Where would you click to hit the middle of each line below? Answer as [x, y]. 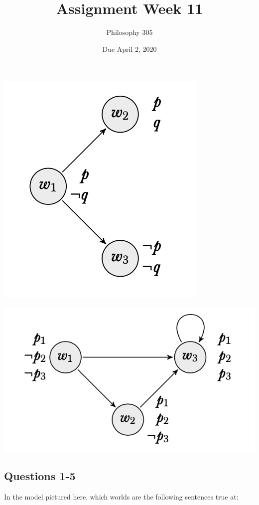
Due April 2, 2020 [129, 49]
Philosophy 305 [129, 32]
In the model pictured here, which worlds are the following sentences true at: [121, 496]
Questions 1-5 [40, 476]
